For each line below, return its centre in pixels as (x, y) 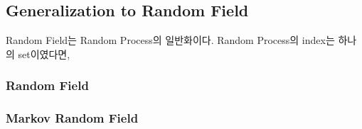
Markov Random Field (72, 118)
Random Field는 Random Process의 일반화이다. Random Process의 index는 (170, 40)
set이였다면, (44, 54)
